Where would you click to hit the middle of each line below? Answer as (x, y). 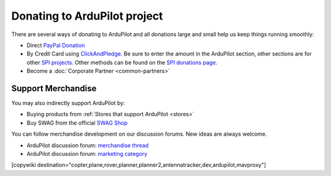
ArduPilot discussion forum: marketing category (87, 153)
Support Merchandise (54, 88)
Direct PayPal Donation (56, 45)
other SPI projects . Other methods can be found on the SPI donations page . (122, 62)
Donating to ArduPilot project (87, 16)
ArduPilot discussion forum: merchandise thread (88, 145)
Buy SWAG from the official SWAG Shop (77, 123)
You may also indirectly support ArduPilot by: (68, 103)
